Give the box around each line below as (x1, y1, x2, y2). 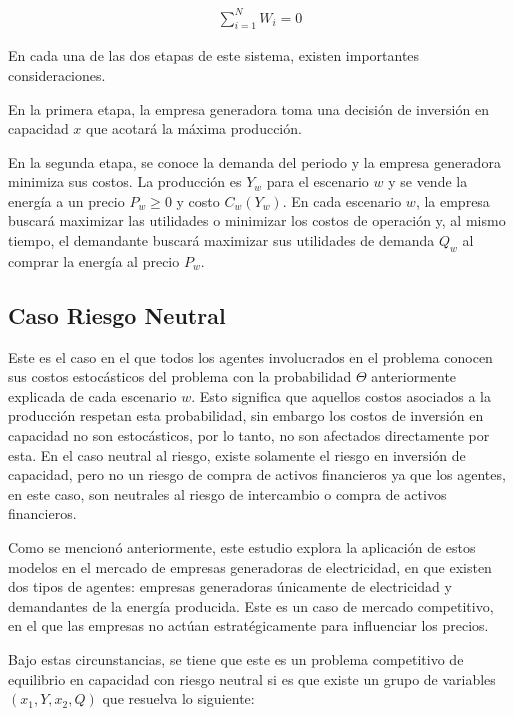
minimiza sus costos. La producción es (8, 171, 242, 192)
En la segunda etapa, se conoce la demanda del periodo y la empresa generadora (8, 151, 501, 172)
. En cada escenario (282, 190, 402, 211)
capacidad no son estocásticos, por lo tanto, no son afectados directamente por (8, 425, 490, 446)
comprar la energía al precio (8, 250, 180, 271)
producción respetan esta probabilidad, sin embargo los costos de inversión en (8, 405, 484, 426)
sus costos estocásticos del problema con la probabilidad (8, 366, 352, 387)
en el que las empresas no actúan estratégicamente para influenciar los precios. (8, 615, 489, 636)
